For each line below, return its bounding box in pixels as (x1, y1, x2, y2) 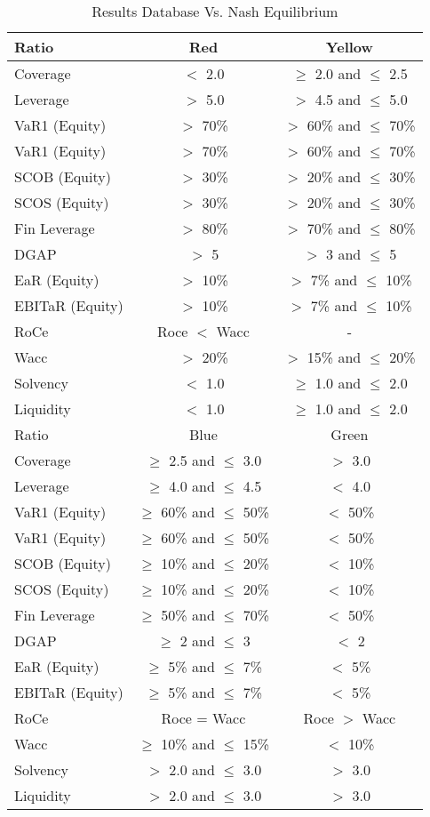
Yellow (325, 36, 373, 57)
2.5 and (169, 450, 215, 470)
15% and (307, 347, 362, 367)
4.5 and (315, 89, 362, 109)
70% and (307, 218, 362, 238)
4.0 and (169, 476, 215, 496)
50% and (161, 605, 215, 625)
